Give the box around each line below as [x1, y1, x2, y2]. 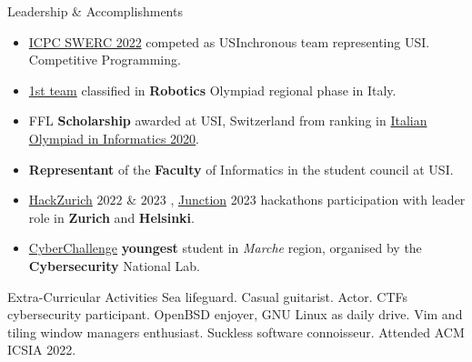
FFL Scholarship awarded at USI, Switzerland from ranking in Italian [28, 111, 427, 130]
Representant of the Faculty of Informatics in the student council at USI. [28, 159, 454, 178]
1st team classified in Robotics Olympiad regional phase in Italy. [28, 80, 397, 99]
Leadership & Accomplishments [7, 2, 183, 20]
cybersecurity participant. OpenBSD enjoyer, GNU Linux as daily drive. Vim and [7, 305, 463, 324]
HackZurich [28, 190, 93, 209]
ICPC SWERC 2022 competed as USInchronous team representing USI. [28, 32, 430, 51]
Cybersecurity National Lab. [28, 256, 200, 275]
